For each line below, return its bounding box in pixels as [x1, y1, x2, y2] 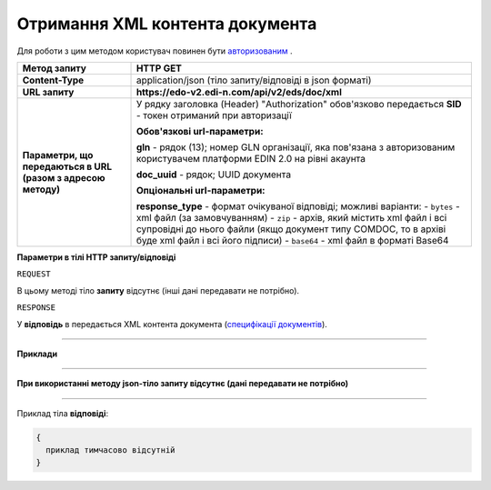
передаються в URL [22, 160, 113, 173]
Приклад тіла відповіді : [16, 407, 109, 418]
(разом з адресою [22, 171, 105, 184]
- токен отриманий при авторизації [135, 109, 293, 122]
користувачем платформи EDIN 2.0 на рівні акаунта [135, 152, 366, 165]
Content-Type [22, 74, 85, 86]
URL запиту [22, 85, 75, 98]
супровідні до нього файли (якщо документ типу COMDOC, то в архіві [135, 223, 446, 235]
